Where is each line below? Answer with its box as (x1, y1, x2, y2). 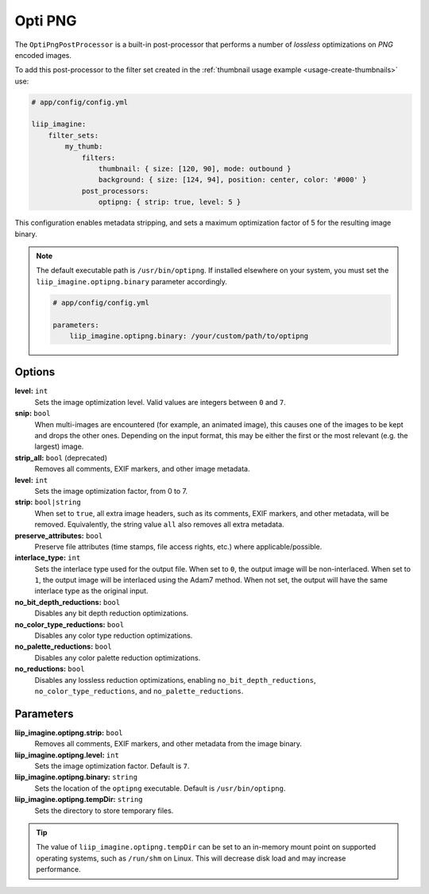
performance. (36, 865, 81, 874)
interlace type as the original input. (34, 586, 149, 595)
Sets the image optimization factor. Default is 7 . (34, 761, 190, 771)
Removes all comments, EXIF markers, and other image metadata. (34, 464, 250, 474)
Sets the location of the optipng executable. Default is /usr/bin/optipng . (34, 783, 286, 793)
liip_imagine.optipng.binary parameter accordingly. (36, 276, 228, 286)
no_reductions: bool (14, 664, 85, 674)
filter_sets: (48, 131, 99, 140)
